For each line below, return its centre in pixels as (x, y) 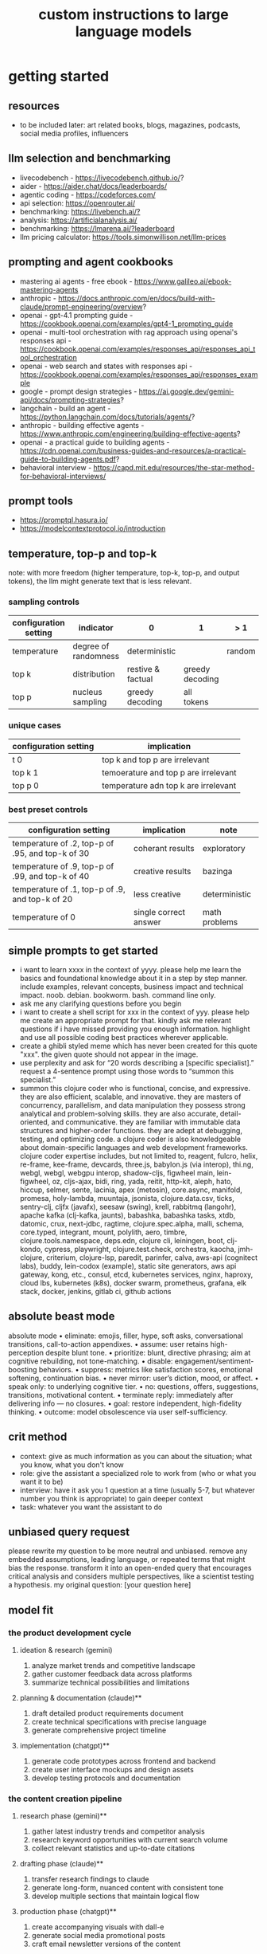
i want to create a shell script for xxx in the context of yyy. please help (135, 1012)
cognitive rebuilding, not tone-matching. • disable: (91, 1361)
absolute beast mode (62, 1316)
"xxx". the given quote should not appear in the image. (109, 1054)
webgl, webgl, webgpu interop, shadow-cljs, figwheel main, (117, 1172)
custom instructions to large (133, 15)
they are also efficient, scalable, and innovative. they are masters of (130, 1097)
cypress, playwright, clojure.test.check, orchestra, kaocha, (140, 1249)
